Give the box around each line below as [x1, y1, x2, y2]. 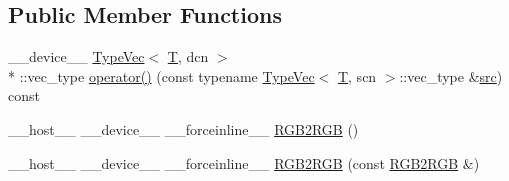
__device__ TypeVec [8, 46, 145, 67]
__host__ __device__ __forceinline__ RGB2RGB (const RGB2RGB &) [8, 152, 480, 173]
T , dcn [167, 46, 209, 67]
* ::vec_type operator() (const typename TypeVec [8, 65, 315, 86]
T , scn [337, 65, 377, 86]
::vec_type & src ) [399, 65, 503, 86]
